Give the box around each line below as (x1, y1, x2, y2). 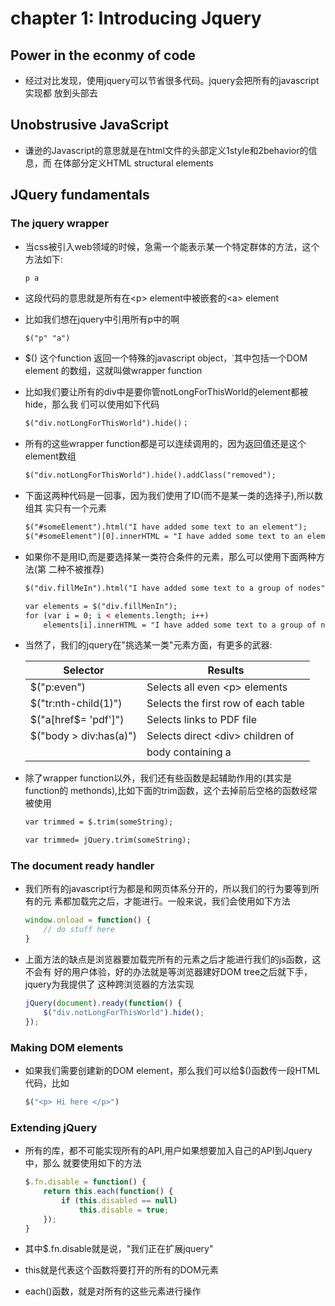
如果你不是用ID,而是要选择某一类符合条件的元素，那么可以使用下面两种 (24, 550, 317, 562)
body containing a (146, 745, 232, 759)
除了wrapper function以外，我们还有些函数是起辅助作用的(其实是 (24, 772, 293, 784)
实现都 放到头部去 (24, 87, 98, 99)
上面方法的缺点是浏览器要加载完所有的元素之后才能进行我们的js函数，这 (24, 953, 322, 966)
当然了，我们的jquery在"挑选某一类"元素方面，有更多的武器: (24, 639, 273, 651)
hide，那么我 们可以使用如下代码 (24, 398, 160, 411)
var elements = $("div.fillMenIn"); (24, 601, 178, 611)
